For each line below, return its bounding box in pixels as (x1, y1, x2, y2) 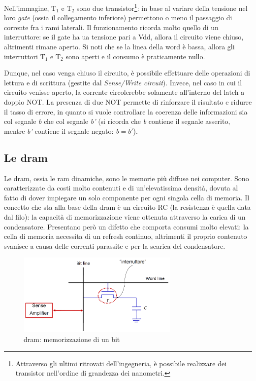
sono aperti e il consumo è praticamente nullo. (65, 51, 205, 61)
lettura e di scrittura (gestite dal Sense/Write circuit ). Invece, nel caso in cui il (4, 77, 242, 87)
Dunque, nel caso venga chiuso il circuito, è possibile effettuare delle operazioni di (4, 68, 250, 78)
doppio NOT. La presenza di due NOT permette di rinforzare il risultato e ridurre (4, 97, 252, 107)
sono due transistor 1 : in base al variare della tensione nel (76, 1, 248, 13)
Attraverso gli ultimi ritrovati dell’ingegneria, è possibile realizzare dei (15, 358, 227, 368)
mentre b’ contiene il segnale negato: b (4, 125, 119, 136)
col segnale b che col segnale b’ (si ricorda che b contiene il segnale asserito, (4, 116, 230, 126)
